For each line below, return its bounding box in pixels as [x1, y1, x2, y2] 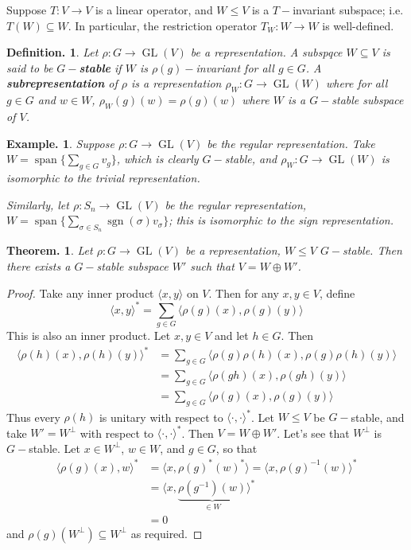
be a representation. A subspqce [190, 44, 343, 60]
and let [214, 326, 249, 343]
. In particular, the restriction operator [68, 17, 258, 33]
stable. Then [343, 242, 402, 259]
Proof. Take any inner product [6, 284, 154, 301]
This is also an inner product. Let [6, 326, 171, 343]
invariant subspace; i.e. [293, 2, 404, 18]
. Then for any [208, 284, 279, 301]
